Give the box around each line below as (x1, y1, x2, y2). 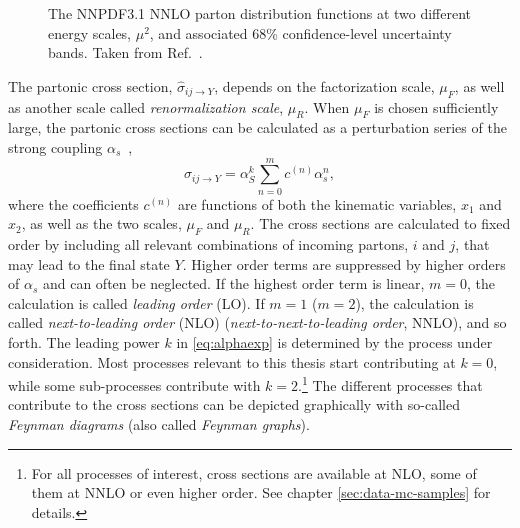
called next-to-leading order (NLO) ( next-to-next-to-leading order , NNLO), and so (8, 312, 507, 333)
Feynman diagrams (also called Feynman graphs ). (8, 414, 310, 435)
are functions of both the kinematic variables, (177, 193, 457, 214)
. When (304, 96, 350, 117)
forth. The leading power (8, 332, 160, 353)
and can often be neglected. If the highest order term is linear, (42, 273, 425, 294)
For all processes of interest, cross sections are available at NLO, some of (31, 462, 477, 483)
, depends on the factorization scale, (214, 75, 435, 96)
